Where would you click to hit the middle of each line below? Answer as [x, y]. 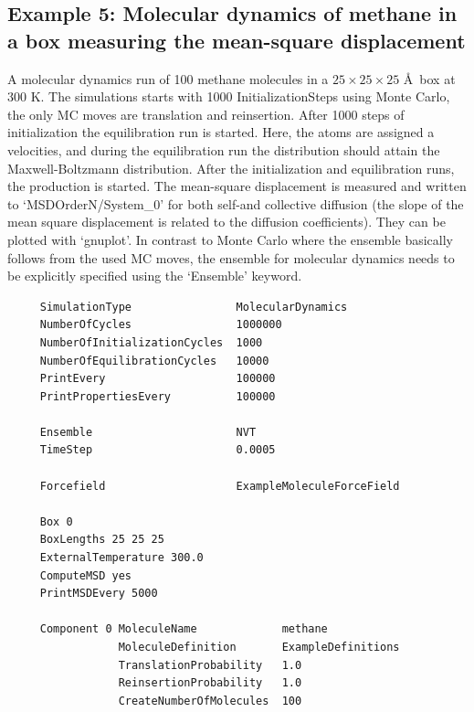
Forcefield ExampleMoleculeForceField [220, 486]
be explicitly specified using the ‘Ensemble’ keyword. [155, 276]
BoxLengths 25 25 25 [102, 540]
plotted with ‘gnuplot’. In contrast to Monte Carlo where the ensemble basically [231, 239]
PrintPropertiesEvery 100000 [158, 396]
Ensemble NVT [148, 432]
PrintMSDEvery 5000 [99, 594]
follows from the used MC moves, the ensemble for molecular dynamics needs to [231, 257]
